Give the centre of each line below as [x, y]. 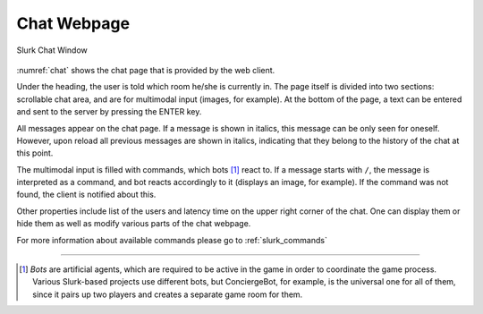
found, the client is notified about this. [86, 195]
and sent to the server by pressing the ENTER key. [109, 112]
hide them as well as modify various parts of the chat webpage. [134, 224]
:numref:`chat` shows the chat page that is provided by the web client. [146, 70]
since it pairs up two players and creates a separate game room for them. [168, 294]
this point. [35, 153]
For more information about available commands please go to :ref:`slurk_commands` [172, 240]
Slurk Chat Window [52, 50]
